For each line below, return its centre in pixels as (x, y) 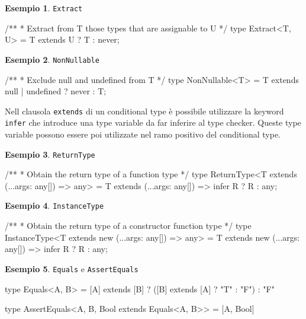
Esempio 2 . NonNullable (52, 59)
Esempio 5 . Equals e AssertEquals (72, 268)
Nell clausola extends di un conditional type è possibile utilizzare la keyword (144, 111)
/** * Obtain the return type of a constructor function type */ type (128, 226)
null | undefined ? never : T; (56, 91)
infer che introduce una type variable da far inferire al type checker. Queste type (153, 122)
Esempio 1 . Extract (44, 8)
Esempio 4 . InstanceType (54, 205)
